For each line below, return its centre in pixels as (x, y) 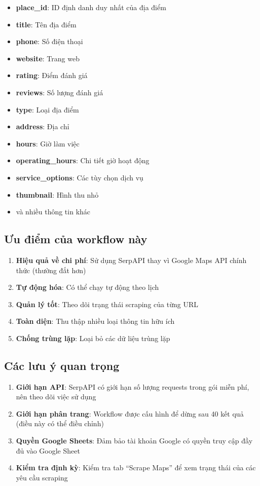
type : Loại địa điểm (47, 109)
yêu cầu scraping (42, 477)
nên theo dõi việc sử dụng (56, 397)
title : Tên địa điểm (46, 24)
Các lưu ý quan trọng (62, 365)
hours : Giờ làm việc (48, 143)
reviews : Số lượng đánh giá (60, 92)
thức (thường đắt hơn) (51, 270)
